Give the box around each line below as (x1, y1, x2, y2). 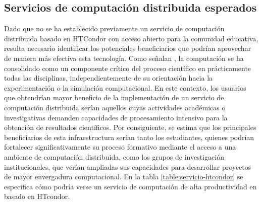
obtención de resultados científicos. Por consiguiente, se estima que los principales (4, 122, 256, 132)
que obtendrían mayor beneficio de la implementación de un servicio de (4, 92, 224, 103)
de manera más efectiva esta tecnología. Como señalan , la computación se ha (4, 52, 244, 63)
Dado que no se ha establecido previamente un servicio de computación (4, 23, 225, 34)
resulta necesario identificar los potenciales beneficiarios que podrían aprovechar (4, 43, 251, 53)
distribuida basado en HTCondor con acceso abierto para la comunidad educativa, (4, 33, 258, 43)
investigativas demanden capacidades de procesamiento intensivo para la (4, 112, 228, 122)
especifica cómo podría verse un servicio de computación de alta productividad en (4, 181, 257, 191)
